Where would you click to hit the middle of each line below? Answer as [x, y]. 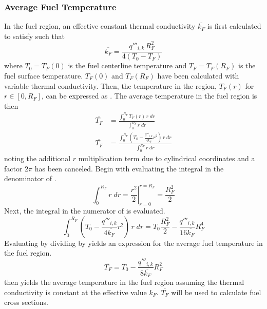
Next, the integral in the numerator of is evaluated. [85, 211]
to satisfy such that [35, 36]
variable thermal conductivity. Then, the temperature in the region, [111, 85]
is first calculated [234, 26]
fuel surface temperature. [44, 75]
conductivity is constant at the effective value [75, 292]
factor [13, 168]
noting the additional [37, 158]
